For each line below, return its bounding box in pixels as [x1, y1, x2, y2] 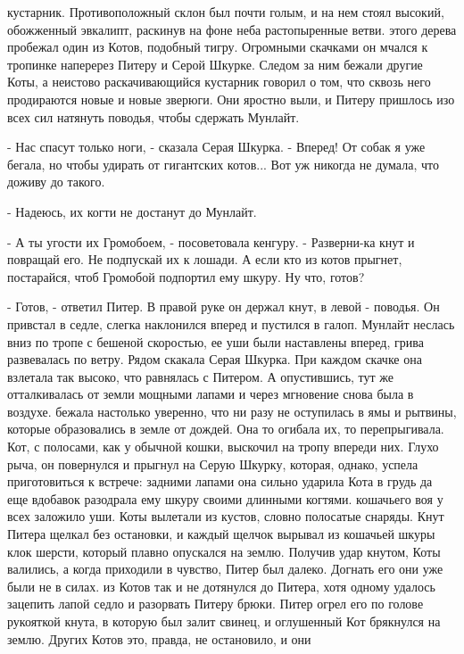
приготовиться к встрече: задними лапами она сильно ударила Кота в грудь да [7, 472, 433, 491]
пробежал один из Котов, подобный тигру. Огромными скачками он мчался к [7, 37, 428, 56]
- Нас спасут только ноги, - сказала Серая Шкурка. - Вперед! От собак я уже [7, 137, 426, 156]
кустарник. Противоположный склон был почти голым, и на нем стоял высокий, [7, 3, 444, 21]
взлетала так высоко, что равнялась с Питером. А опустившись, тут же [7, 367, 394, 385]
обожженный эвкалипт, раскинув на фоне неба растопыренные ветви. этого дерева [7, 20, 457, 38]
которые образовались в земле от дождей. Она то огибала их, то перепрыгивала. [7, 419, 444, 438]
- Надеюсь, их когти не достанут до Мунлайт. [7, 202, 257, 220]
